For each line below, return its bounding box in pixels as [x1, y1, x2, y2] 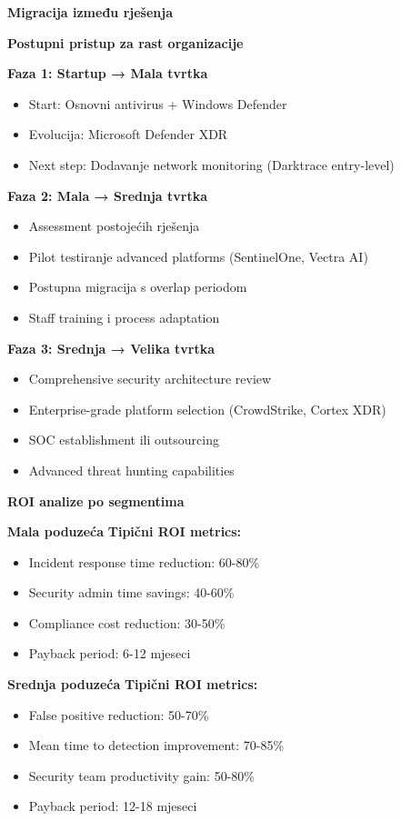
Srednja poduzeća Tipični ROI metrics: [7, 675, 258, 694]
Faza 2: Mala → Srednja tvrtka [7, 185, 207, 205]
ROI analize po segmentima [7, 491, 185, 510]
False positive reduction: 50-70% [28, 705, 209, 724]
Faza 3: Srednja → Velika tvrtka [7, 338, 216, 357]
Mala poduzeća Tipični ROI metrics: [7, 522, 242, 541]
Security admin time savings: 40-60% [28, 583, 235, 602]
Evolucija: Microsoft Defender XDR [28, 125, 228, 144]
